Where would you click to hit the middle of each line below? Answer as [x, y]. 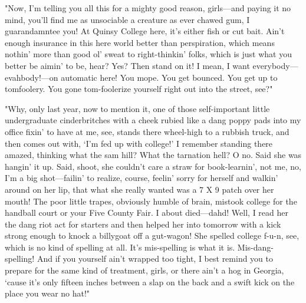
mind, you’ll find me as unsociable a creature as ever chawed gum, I [127, 19]
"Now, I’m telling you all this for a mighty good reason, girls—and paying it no [148, 8]
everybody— [275, 65]
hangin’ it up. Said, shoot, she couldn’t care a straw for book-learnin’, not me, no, [153, 166]
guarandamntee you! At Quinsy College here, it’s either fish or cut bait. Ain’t [145, 31]
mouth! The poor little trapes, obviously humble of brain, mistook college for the [151, 201]
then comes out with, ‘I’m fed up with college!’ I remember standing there [139, 143]
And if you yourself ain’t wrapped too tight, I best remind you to [155, 258]
